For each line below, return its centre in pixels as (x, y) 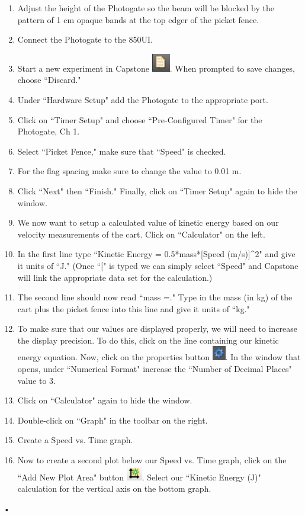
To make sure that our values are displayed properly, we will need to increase (158, 328)
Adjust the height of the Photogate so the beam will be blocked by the (146, 8)
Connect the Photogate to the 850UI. (85, 39)
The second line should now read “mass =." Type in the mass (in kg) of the (155, 297)
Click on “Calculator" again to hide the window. (105, 400)
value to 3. (36, 380)
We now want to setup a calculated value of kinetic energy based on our (148, 222)
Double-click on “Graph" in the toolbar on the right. (113, 420)
